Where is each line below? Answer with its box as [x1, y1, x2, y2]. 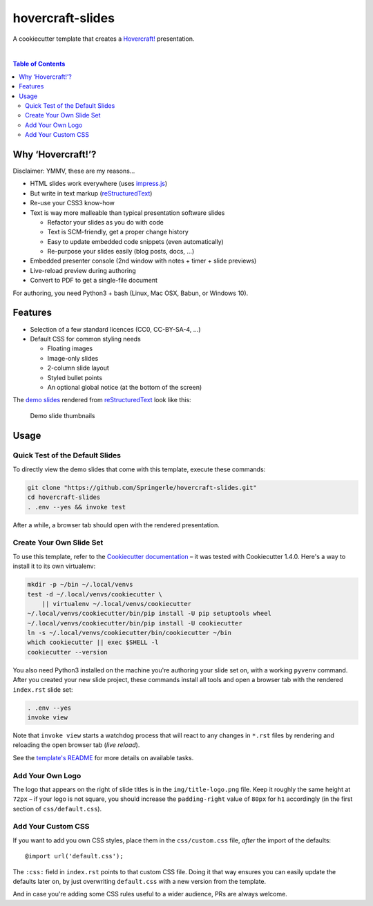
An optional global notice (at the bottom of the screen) [47, 383, 202, 391]
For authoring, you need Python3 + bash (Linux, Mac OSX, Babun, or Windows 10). [12, 289, 249, 297]
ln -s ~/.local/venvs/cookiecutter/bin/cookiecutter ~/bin [27, 629, 231, 637]
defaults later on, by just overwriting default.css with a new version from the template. [12, 877, 267, 885]
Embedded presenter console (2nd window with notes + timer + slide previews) [30, 256, 257, 265]
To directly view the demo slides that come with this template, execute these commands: [12, 465, 266, 473]
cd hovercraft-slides [27, 493, 101, 501]
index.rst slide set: [12, 685, 73, 694]
